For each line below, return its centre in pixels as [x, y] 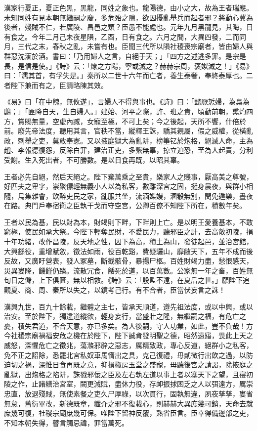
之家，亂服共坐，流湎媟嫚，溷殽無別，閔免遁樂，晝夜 [166, 195]
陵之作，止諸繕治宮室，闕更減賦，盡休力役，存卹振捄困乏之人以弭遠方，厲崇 [128, 384]
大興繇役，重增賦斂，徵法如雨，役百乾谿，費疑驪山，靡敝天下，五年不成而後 [128, 251]
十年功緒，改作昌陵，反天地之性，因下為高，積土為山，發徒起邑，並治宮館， [128, 241]
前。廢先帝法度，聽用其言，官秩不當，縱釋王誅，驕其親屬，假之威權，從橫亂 [128, 131]
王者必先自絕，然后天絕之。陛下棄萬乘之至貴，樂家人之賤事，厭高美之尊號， [128, 176]
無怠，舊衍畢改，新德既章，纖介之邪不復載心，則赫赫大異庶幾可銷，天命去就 [128, 403]
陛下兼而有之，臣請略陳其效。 [59, 85]
